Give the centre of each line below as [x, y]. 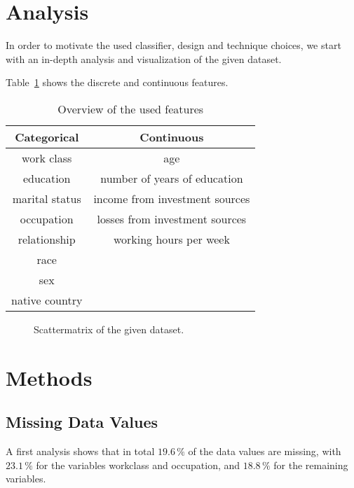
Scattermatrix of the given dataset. [109, 329]
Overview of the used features [131, 109]
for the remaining [311, 465]
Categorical [47, 137]
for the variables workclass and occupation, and [138, 465]
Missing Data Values [82, 422]
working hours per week [171, 239]
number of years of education [172, 178]
